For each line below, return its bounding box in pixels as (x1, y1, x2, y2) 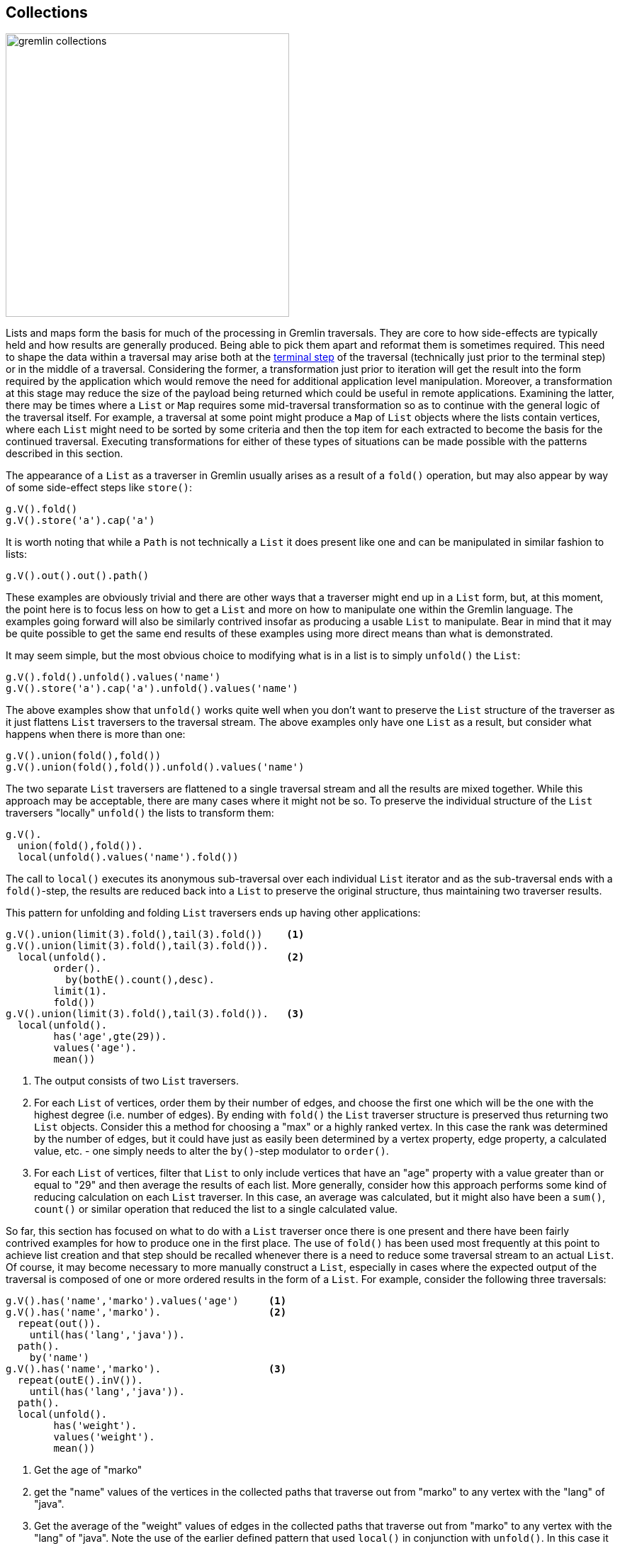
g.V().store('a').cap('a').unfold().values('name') (6, 683, 299, 695)
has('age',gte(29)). (53, 1031, 167, 1043)
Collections (6, 4, 88, 21)
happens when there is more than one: (6, 728, 186, 741)
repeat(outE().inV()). (17, 1374, 143, 1387)
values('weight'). (53, 1431, 155, 1443)
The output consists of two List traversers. (34, 1075, 239, 1087)
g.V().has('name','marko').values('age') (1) (6, 1295, 287, 1307)
